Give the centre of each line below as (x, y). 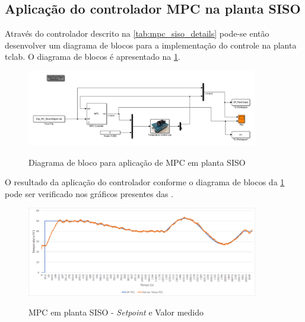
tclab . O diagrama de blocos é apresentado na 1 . (93, 57)
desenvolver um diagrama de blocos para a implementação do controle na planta (151, 45)
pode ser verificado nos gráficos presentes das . (89, 193)
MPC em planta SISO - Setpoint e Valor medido (116, 312)
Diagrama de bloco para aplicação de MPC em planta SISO (137, 162)
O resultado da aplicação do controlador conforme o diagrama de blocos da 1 (145, 182)
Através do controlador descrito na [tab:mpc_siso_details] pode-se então (137, 33)
